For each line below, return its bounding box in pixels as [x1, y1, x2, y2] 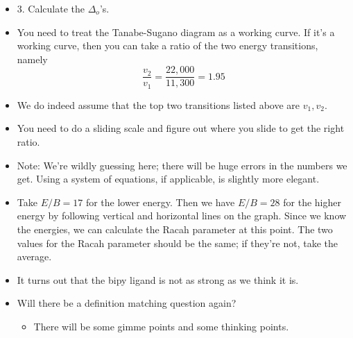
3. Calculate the [17, 1, 85, 15]
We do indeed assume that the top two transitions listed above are [17, 97, 300, 112]
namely [17, 51, 48, 66]
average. [17, 249, 52, 264]
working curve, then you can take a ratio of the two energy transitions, [17, 38, 318, 53]
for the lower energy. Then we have [85, 194, 235, 209]
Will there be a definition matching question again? [17, 296, 236, 310]
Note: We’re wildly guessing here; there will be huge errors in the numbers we [17, 158, 347, 172]
